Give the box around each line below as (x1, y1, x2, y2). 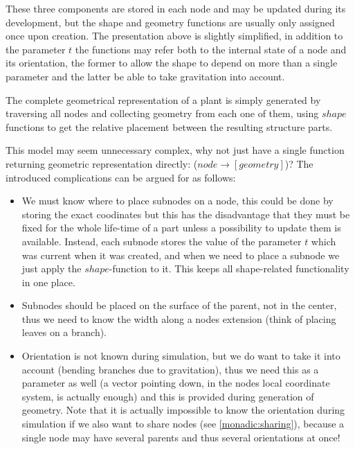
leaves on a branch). (21, 325, 107, 340)
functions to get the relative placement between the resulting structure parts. (6, 119, 333, 134)
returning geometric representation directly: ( (6, 156, 198, 170)
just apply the (21, 261, 82, 276)
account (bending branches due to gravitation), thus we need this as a (21, 362, 319, 376)
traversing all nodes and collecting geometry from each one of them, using (6, 106, 319, 121)
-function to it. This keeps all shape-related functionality (109, 261, 349, 276)
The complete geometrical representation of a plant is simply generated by (6, 92, 321, 107)
